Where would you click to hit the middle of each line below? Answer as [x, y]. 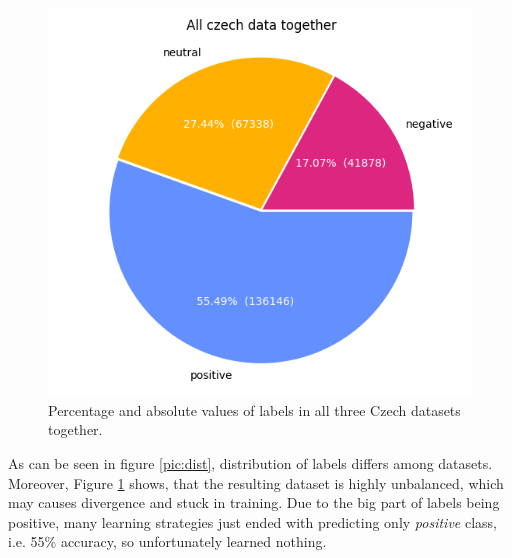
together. [75, 429]
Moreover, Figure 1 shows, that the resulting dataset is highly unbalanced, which [256, 482]
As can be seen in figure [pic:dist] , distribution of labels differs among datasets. [250, 462]
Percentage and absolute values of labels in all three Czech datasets [254, 409]
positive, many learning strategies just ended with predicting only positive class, [252, 521]
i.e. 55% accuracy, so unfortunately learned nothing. [167, 541]
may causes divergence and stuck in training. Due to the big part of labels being [254, 502]
